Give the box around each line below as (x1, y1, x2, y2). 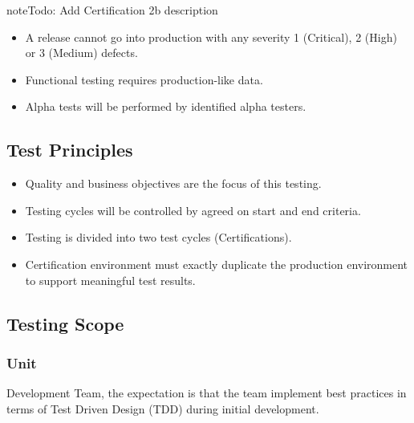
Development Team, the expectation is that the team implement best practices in (6, 384, 407, 401)
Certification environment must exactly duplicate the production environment (25, 255, 408, 272)
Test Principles (6, 137, 133, 162)
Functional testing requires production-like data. (25, 71, 263, 87)
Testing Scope (6, 311, 124, 336)
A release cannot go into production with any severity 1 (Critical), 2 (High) (25, 28, 397, 45)
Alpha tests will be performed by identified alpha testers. (25, 98, 306, 115)
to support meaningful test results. (25, 271, 196, 288)
